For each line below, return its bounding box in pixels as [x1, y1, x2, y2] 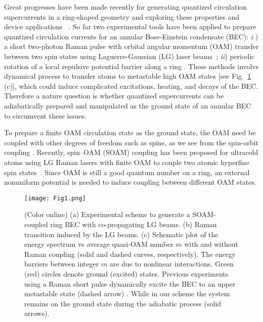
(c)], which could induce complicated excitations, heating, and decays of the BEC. [4, 80, 258, 91]
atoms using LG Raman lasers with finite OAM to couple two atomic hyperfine [4, 156, 249, 167]
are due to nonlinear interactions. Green [109, 258, 234, 269]
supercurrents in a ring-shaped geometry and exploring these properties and [4, 11, 240, 22]
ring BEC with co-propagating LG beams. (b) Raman [50, 219, 217, 229]
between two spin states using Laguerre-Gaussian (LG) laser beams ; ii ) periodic [4, 50, 255, 61]
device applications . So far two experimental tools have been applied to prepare [4, 21, 256, 32]
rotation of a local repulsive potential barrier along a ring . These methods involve [4, 61, 259, 71]
